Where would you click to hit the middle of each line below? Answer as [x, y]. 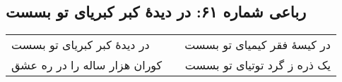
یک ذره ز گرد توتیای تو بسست [258, 65]
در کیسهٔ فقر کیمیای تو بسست [258, 45]
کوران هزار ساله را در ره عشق [87, 65]
